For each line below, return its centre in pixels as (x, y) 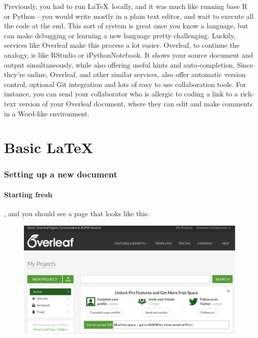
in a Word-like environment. (47, 113)
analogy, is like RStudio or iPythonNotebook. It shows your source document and (129, 54)
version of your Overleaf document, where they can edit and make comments (136, 103)
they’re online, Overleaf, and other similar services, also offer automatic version (125, 74)
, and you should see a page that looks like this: (77, 213)
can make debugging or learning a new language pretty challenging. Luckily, (120, 35)
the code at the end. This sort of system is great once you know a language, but (126, 26)
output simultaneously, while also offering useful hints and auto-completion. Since (129, 64)
